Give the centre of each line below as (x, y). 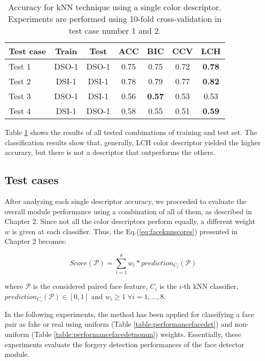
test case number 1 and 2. (115, 30)
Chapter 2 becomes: (36, 241)
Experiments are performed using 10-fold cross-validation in (115, 19)
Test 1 (20, 66)
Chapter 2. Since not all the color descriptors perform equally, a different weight (130, 221)
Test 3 (20, 96)
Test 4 (20, 111)
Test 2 (20, 81)
